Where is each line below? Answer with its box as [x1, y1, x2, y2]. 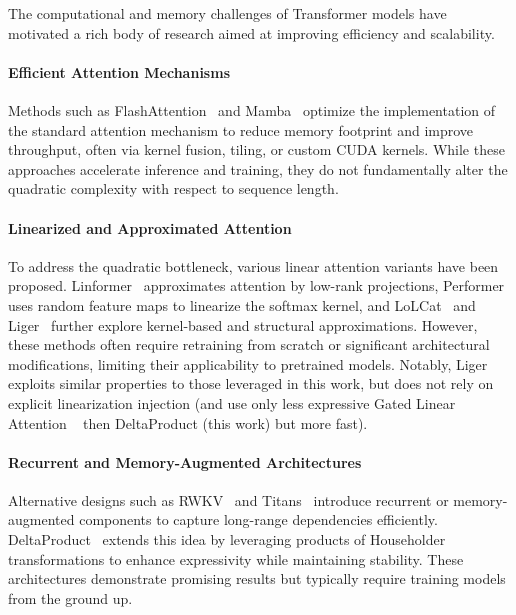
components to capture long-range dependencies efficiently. [79, 509, 438, 530]
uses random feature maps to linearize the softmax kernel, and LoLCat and [8, 294, 476, 315]
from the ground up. [8, 587, 133, 608]
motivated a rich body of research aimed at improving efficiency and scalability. [8, 22, 495, 43]
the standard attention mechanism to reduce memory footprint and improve [8, 119, 474, 140]
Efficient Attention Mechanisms [8, 61, 230, 82]
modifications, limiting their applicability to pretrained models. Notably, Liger [8, 353, 488, 374]
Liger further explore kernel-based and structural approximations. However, [8, 314, 478, 335]
